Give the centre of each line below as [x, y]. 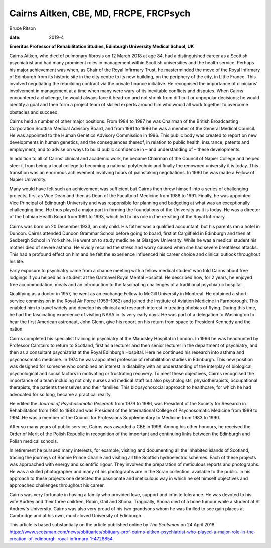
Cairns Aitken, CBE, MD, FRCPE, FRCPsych [100, 13]
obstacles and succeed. [34, 112]
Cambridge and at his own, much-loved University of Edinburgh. [76, 515]
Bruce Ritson [23, 28]
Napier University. [28, 180]
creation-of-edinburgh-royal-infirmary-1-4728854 [61, 539]
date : [15, 37]
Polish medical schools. [34, 441]
